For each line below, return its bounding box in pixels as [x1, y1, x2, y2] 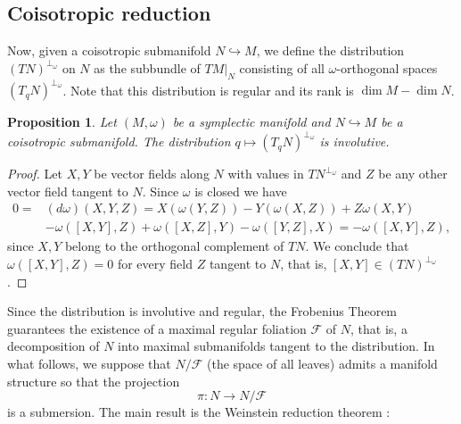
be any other [378, 164, 448, 183]
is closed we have [194, 181, 287, 200]
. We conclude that [305, 237, 409, 255]
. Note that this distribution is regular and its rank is [62, 80, 354, 99]
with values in [227, 164, 304, 183]
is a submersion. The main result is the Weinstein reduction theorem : [7, 403, 391, 421]
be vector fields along [94, 164, 210, 183]
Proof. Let [7, 164, 62, 183]
